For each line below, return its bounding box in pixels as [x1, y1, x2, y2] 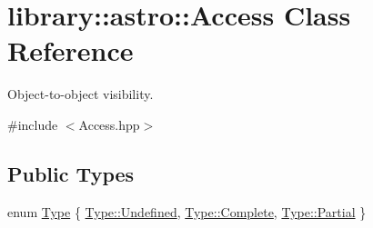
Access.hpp [78, 114, 140, 134]
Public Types [7, 159, 135, 187]
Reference [7, 32, 134, 69]
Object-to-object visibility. [7, 84, 154, 104]
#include [7, 114, 58, 134]
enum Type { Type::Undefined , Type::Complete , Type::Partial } [7, 202, 367, 221]
